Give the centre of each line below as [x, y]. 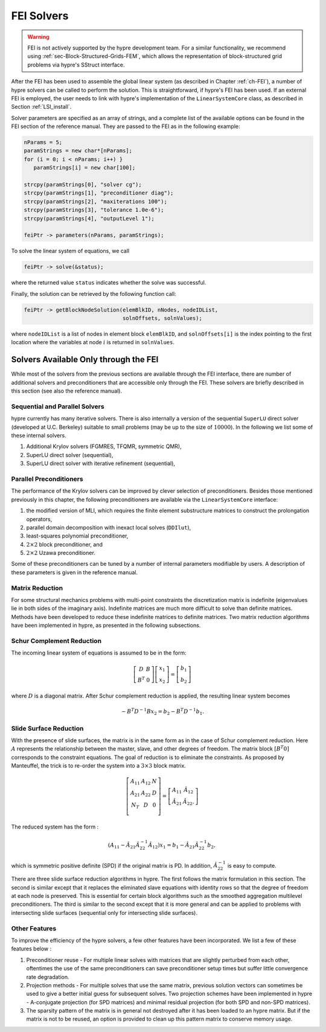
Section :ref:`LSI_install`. [41, 107]
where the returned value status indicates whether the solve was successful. [109, 283]
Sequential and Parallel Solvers [58, 406]
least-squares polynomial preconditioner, [77, 536]
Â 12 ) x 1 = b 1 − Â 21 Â [174, 846]
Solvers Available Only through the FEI [85, 360]
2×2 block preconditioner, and [64, 544]
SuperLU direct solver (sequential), [70, 455]
